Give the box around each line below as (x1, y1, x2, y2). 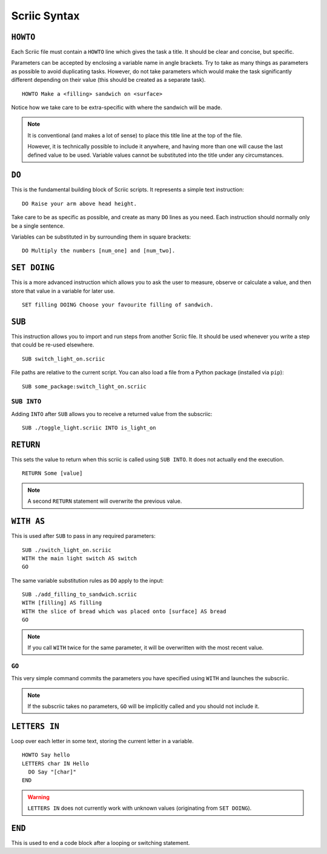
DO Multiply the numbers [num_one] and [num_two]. (22, 247, 176, 254)
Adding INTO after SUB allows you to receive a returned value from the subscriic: (11, 410, 213, 417)
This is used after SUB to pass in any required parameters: (11, 532, 156, 540)
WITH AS (11, 517, 45, 526)
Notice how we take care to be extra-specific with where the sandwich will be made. (11, 104, 222, 111)
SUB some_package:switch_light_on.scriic (22, 383, 147, 390)
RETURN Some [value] (22, 470, 83, 477)
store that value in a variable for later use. (11, 287, 115, 294)
